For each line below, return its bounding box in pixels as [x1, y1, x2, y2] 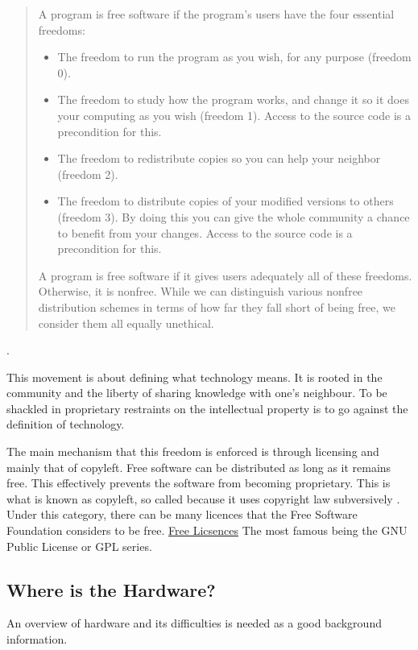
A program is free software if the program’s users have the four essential [38, 6, 395, 22]
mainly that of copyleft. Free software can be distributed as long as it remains [6, 458, 391, 475]
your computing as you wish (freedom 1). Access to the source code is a [57, 106, 411, 123]
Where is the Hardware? [6, 577, 216, 602]
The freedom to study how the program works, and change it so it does [57, 91, 409, 108]
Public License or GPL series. [6, 537, 152, 554]
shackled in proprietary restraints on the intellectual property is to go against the [6, 400, 408, 416]
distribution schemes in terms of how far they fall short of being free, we [38, 298, 395, 315]
